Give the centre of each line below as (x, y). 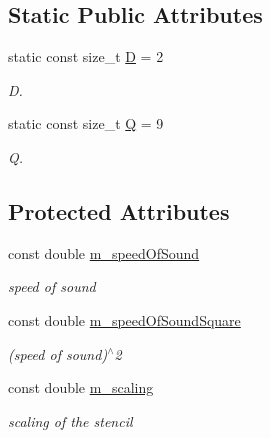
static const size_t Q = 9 (86, 123)
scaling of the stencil (70, 420)
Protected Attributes (119, 210)
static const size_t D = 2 (86, 56)
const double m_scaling (81, 387)
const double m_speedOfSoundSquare (124, 319)
